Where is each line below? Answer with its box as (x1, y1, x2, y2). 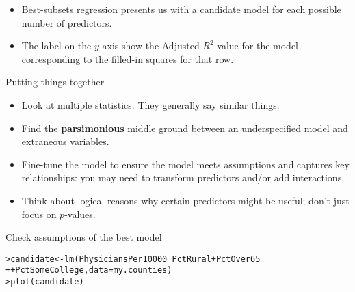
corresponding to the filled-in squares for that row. (21, 51, 234, 66)
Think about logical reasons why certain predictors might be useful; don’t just (21, 193, 350, 207)
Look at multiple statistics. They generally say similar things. (21, 97, 280, 111)
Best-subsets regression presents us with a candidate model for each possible (21, 2, 341, 16)
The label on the (21, 38, 92, 53)
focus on (21, 207, 57, 221)
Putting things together (5, 75, 105, 89)
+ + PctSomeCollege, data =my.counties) (5, 265, 172, 276)
